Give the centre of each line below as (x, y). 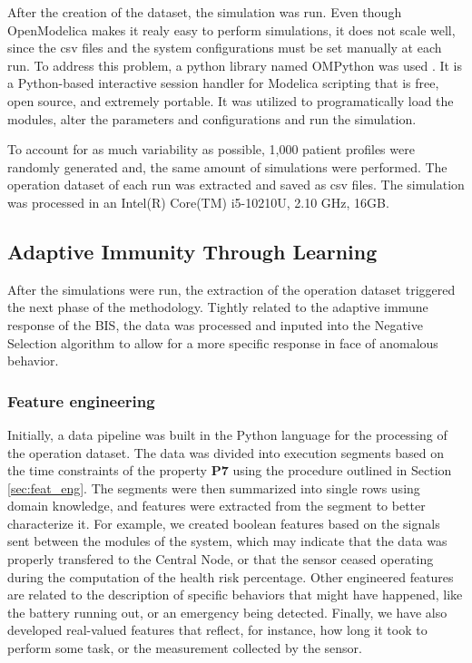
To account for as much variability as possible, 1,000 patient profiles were (211, 149)
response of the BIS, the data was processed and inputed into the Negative (215, 324)
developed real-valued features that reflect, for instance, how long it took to (217, 630)
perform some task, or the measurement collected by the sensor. (185, 648)
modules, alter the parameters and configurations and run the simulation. (212, 118)
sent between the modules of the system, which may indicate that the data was (227, 541)
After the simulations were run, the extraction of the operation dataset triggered (231, 289)
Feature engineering (81, 400)
